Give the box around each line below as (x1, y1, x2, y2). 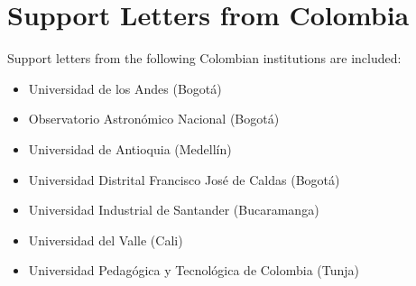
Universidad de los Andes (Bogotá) (28, 78, 222, 97)
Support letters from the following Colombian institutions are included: (7, 49, 402, 68)
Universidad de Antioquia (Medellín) (28, 139, 232, 158)
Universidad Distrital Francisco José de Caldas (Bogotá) (28, 170, 340, 189)
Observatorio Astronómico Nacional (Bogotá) (28, 109, 280, 128)
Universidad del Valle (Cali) (28, 230, 183, 249)
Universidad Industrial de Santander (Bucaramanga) (28, 200, 319, 219)
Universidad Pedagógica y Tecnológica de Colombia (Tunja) (28, 261, 360, 280)
